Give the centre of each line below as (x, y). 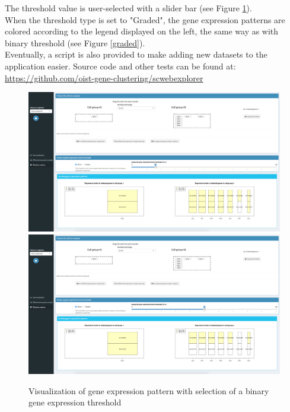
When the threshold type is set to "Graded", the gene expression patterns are (145, 19)
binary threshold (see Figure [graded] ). (75, 42)
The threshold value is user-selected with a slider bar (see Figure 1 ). (128, 8)
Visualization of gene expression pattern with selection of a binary (149, 390)
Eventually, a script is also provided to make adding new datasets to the (136, 54)
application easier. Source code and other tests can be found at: (120, 66)
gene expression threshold (75, 402)
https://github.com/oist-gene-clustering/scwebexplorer (104, 77)
